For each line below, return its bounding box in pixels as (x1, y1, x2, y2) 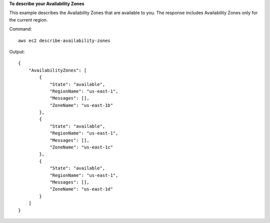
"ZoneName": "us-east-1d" (49, 186, 113, 192)
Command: (9, 26, 32, 32)
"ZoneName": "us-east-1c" (49, 144, 113, 150)
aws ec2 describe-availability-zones (18, 37, 111, 43)
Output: (9, 48, 25, 54)
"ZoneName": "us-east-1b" (49, 102, 113, 108)
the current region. (9, 16, 48, 22)
